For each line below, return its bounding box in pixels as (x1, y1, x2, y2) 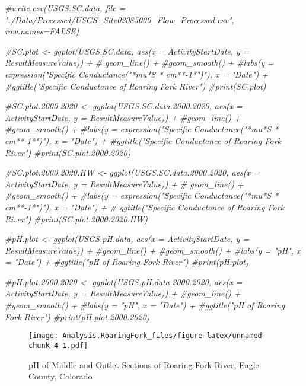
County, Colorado (28, 370, 93, 382)
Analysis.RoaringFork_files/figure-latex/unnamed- (62, 331, 266, 340)
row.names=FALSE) (5, 25, 79, 37)
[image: (28, 331, 59, 340)
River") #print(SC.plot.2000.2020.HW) (5, 212, 148, 225)
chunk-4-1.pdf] (28, 341, 88, 350)
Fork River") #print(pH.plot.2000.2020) (5, 310, 150, 323)
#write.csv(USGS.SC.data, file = (5, 2, 126, 14)
